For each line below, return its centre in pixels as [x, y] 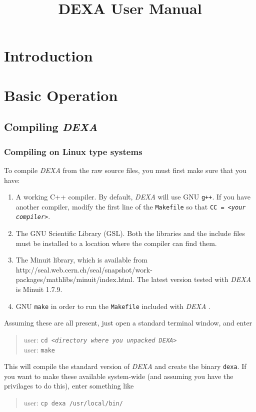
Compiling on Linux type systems [73, 151]
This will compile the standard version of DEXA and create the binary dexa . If [125, 366]
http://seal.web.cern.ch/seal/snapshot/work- [84, 269]
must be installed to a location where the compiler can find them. [116, 243]
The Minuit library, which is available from [81, 260]
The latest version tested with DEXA [194, 279]
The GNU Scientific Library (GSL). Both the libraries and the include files [130, 233]
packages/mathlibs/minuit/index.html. [75, 279]
